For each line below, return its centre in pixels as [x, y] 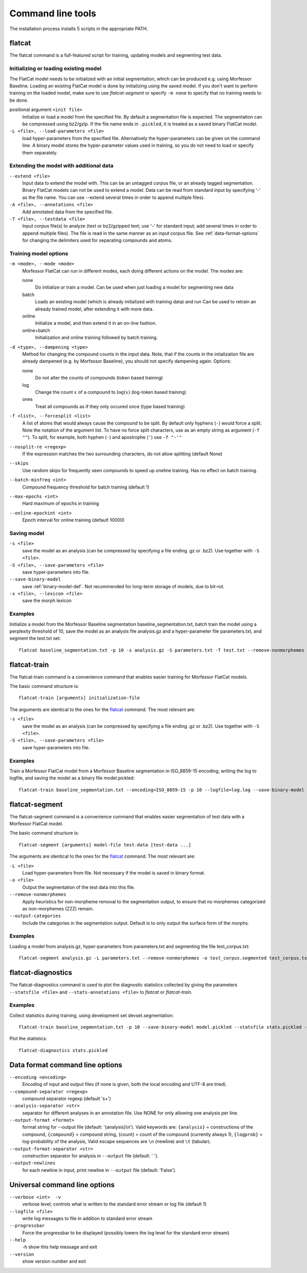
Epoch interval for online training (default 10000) [73, 520]
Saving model [27, 533]
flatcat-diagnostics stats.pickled [63, 1050]
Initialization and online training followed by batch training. [96, 338]
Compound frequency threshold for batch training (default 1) [86, 487]
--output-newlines [32, 1163]
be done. [19, 100]
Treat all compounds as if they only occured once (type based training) [110, 406]
